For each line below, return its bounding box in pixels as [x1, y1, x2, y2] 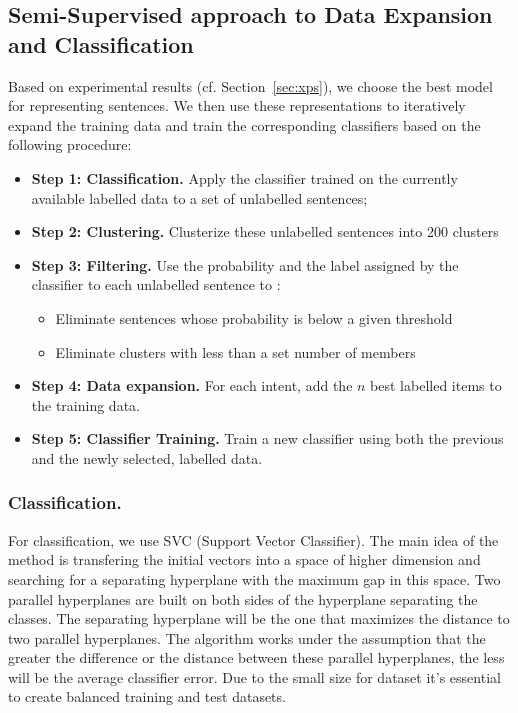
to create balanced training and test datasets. [8, 686, 286, 707]
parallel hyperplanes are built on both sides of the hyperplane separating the [8, 588, 478, 609]
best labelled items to [370, 375, 502, 396]
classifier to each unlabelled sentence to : [31, 274, 281, 295]
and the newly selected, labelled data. [31, 447, 263, 468]
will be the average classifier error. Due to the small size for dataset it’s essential [8, 666, 501, 687]
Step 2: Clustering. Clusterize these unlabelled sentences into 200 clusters [31, 221, 499, 242]
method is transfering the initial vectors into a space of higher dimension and [8, 549, 481, 570]
